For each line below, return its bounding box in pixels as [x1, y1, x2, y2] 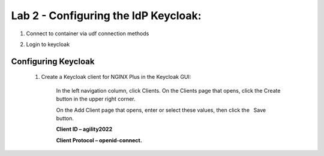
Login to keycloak [26, 41, 70, 48]
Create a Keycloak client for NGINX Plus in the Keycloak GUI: [41, 74, 191, 81]
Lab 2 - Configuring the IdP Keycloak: [11, 9, 202, 22]
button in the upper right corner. [56, 96, 136, 103]
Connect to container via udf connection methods [26, 30, 149, 37]
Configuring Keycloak [11, 56, 95, 66]
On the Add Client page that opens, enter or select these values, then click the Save [56, 106, 266, 114]
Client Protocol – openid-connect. [56, 136, 142, 143]
